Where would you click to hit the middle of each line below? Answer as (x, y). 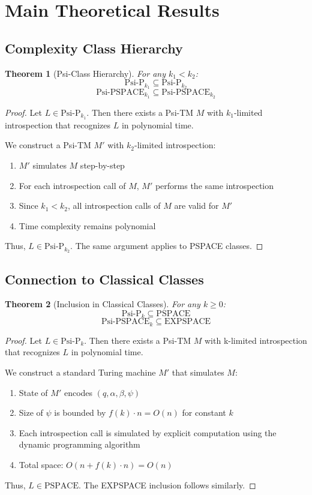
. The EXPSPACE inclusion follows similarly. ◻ (167, 484)
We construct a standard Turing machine (80, 372)
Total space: (41, 465)
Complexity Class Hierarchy (94, 48)
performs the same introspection (214, 185)
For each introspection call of (72, 185)
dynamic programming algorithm (79, 444)
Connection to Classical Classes (104, 279)
